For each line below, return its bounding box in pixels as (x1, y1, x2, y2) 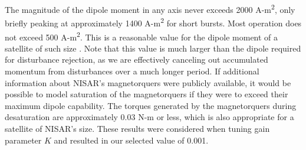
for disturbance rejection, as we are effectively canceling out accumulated (5, 53, 268, 66)
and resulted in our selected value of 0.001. (54, 134, 209, 146)
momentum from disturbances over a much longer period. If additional (5, 64, 259, 77)
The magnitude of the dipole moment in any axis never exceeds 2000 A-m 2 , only (5, 2, 295, 15)
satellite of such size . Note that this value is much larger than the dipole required (5, 42, 301, 54)
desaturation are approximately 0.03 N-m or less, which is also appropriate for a (5, 111, 294, 123)
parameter (5, 134, 42, 146)
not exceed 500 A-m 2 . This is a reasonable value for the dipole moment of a (5, 29, 278, 43)
